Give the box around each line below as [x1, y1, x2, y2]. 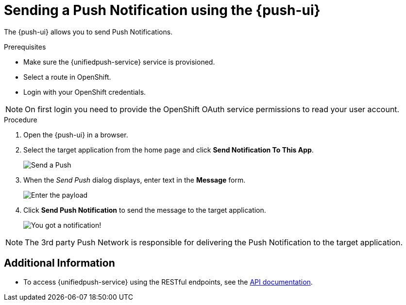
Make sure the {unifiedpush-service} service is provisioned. [23, 57, 215, 66]
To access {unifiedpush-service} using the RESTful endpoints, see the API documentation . [23, 277, 313, 286]
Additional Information [4, 257, 115, 270]
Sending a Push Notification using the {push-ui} [4, 2, 321, 18]
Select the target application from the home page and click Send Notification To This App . [23, 145, 314, 154]
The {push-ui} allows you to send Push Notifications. [4, 27, 173, 36]
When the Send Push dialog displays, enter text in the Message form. [23, 175, 246, 184]
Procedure [4, 115, 37, 124]
